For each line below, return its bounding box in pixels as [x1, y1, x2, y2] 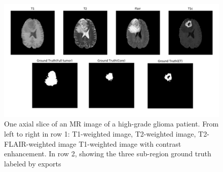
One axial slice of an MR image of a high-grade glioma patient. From [4, 118, 219, 129]
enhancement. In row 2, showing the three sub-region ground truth [4, 148, 211, 159]
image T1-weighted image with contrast [58, 138, 181, 149]
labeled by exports [4, 158, 61, 168]
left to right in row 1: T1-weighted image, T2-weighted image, [4, 128, 196, 139]
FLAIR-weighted [4, 138, 56, 149]
